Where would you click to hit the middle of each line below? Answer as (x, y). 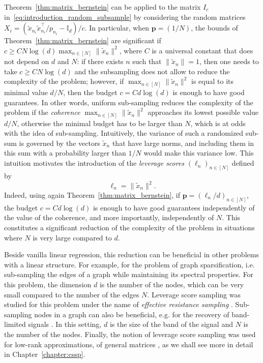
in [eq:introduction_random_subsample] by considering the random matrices (125, 17)
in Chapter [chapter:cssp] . (45, 354)
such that (147, 61)
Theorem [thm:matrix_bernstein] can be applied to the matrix (103, 7)
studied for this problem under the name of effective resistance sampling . (119, 304)
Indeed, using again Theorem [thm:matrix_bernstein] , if (92, 195)
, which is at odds (218, 123)
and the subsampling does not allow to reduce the (152, 71)
